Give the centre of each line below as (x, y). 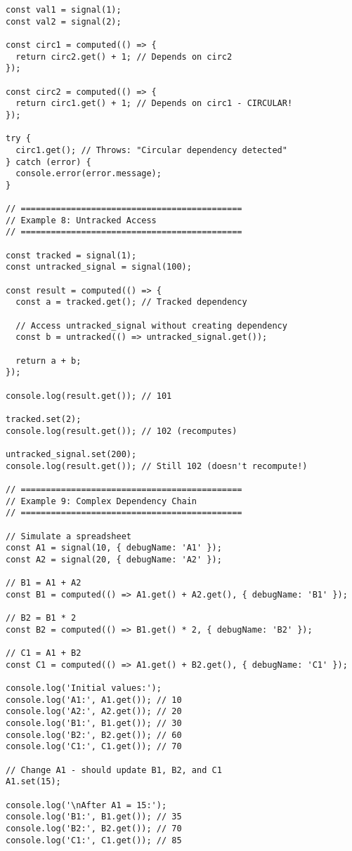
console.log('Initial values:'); (84, 688)
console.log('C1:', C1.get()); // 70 (94, 747)
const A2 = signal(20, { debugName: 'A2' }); (114, 559)
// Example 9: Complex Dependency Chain (102, 501)
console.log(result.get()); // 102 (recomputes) (122, 431)
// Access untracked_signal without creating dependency (151, 325)
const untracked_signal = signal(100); (99, 267)
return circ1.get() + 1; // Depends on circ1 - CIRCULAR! (154, 104)
